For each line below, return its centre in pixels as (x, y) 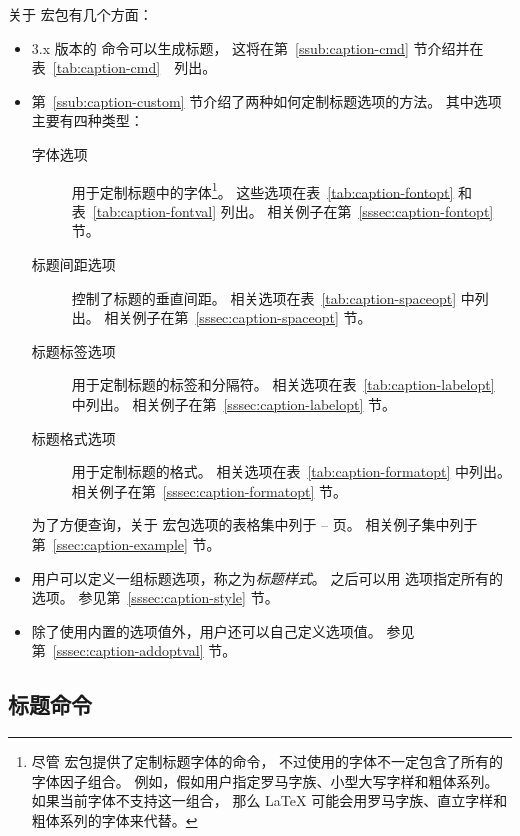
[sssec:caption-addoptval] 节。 (144, 650)
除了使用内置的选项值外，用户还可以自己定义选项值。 (206, 630)
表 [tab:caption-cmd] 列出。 (124, 67)
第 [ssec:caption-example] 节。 (126, 543)
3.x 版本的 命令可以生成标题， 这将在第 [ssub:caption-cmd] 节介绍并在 (257, 47)
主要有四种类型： (87, 120)
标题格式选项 (73, 437)
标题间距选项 (73, 264)
